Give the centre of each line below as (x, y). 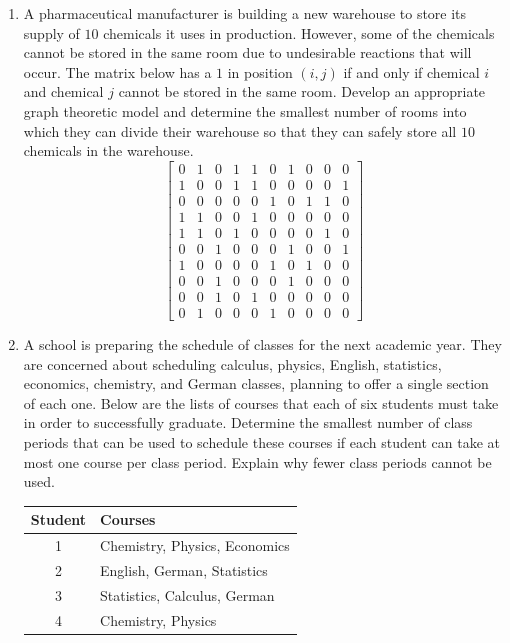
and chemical (63, 91)
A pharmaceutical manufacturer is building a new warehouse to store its (245, 13)
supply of (51, 32)
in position (260, 71)
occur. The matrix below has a (117, 71)
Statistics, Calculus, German (187, 594)
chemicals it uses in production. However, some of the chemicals (299, 32)
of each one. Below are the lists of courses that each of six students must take (261, 402)
